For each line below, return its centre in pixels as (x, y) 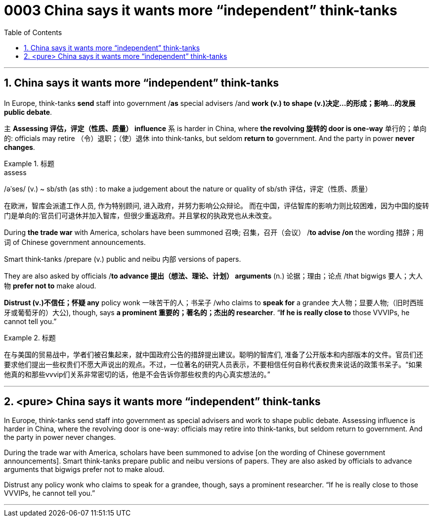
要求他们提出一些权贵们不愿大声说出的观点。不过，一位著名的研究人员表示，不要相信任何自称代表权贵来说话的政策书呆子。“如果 (213, 364)
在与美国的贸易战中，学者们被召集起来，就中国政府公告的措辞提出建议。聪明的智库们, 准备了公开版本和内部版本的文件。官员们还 (214, 354)
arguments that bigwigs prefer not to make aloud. (84, 470)
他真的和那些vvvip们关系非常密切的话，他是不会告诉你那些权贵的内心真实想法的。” (137, 374)
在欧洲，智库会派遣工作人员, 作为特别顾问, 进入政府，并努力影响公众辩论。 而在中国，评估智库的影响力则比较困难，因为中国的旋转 (216, 205)
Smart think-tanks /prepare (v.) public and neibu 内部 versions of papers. (123, 259)
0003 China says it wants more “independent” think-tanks (201, 10)
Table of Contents (33, 32)
